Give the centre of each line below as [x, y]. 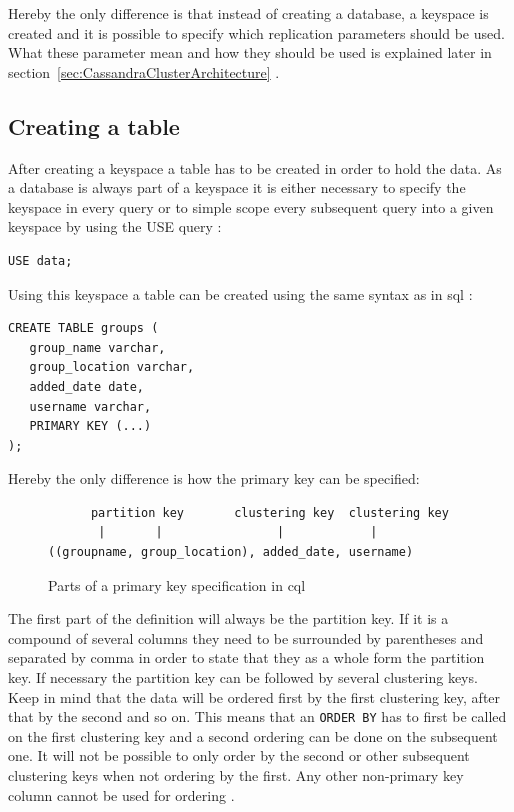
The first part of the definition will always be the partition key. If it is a [228, 618]
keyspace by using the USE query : [115, 226]
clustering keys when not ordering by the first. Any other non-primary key [236, 775]
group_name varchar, [97, 347]
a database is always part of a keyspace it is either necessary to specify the [237, 187]
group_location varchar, [112, 367]
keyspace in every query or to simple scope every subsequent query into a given [251, 206]
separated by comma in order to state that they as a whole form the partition [246, 657]
